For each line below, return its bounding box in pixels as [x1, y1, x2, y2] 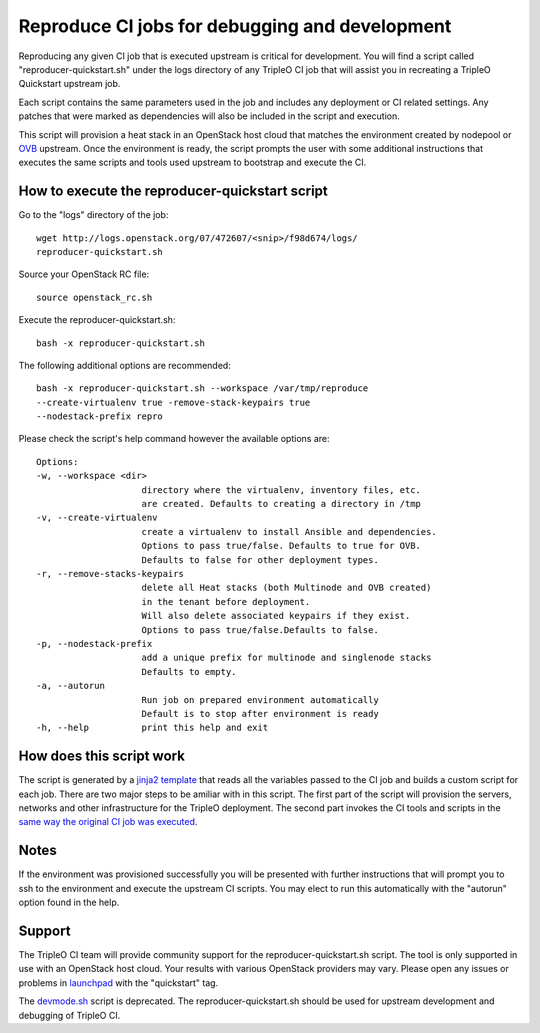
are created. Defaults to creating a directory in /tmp [141, 498, 422, 510]
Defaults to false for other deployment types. [141, 554, 379, 565]
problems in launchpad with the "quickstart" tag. [18, 976, 219, 989]
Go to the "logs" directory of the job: [18, 209, 169, 221]
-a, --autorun [36, 680, 105, 692]
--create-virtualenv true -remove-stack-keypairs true [36, 396, 311, 408]
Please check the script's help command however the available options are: [18, 433, 330, 445]
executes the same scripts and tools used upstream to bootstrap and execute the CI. [18, 156, 367, 169]
